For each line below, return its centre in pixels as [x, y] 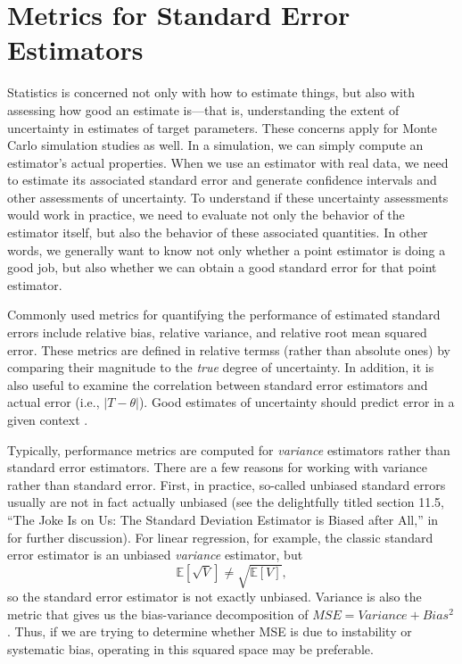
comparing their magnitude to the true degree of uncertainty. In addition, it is [221, 367]
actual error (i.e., [54, 402]
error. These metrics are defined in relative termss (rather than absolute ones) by [229, 349]
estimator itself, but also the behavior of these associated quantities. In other [218, 232]
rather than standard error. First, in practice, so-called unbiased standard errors [227, 484]
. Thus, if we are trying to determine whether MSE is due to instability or [210, 631]
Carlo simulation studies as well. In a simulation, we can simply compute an [215, 145]
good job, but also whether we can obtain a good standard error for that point [222, 267]
